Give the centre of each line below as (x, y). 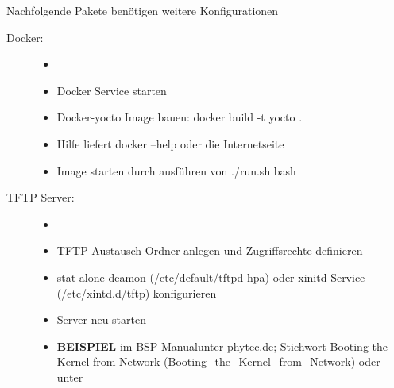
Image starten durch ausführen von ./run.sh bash (176, 170)
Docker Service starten (112, 90)
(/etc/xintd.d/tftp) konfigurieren (137, 292)
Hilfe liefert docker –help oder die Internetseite (170, 143)
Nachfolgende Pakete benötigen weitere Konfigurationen (143, 10)
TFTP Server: (41, 197)
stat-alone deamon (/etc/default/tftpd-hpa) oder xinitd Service (211, 277)
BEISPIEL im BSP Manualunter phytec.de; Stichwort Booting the (222, 346)
